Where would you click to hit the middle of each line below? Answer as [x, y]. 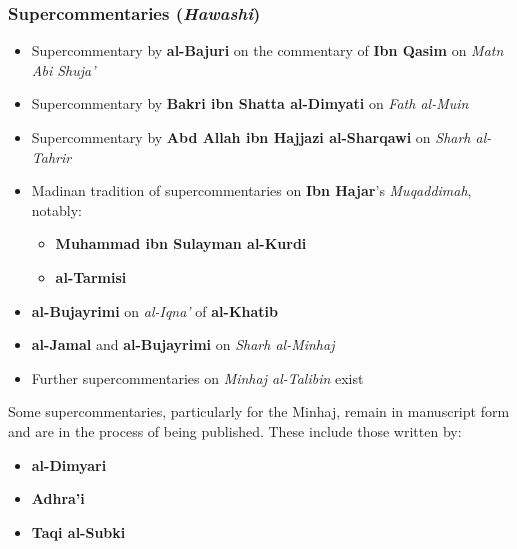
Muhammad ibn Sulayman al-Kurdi [181, 243]
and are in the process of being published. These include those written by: [235, 430]
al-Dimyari [69, 464]
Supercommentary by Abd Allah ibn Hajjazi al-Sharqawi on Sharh [251, 137]
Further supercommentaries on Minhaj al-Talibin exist [197, 377]
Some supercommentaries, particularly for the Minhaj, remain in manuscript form [259, 411]
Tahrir [51, 156]
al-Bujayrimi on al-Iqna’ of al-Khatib [154, 310]
